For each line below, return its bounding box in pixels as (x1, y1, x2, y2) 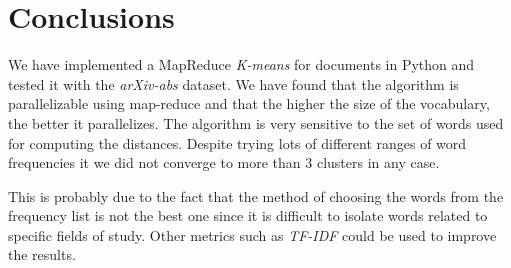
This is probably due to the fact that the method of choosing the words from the (8, 185, 504, 206)
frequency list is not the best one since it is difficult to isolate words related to (8, 205, 488, 226)
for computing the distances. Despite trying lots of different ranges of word (8, 132, 467, 153)
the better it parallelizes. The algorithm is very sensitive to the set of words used (8, 112, 504, 133)
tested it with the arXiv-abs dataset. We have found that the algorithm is (8, 73, 459, 94)
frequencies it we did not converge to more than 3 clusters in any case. (8, 152, 440, 173)
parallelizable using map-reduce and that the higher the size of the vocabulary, (8, 93, 490, 114)
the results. (8, 244, 76, 265)
